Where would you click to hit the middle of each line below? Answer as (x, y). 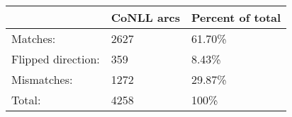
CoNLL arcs (145, 17)
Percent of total (236, 17)
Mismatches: (42, 79)
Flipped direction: (56, 59)
